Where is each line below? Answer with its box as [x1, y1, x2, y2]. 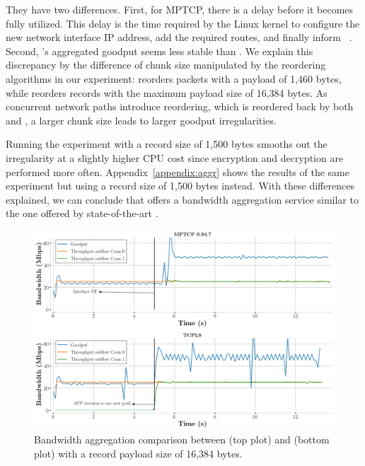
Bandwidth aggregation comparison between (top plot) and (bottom [34, 432, 330, 447]
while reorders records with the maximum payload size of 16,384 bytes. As [6, 85, 328, 100]
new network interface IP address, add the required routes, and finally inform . [6, 30, 352, 45]
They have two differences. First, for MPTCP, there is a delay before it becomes [6, 2, 354, 16]
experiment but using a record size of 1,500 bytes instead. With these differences [6, 178, 354, 193]
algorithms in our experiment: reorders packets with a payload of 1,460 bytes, [6, 71, 342, 86]
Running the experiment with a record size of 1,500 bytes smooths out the [6, 136, 328, 151]
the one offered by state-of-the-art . [6, 206, 158, 221]
